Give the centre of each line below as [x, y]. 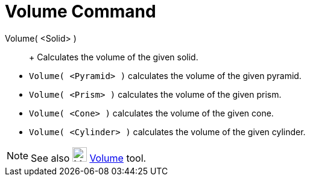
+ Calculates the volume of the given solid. [114, 57]
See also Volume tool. [89, 158]
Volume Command [81, 11]
